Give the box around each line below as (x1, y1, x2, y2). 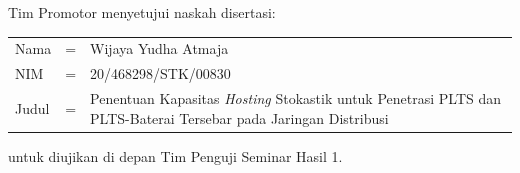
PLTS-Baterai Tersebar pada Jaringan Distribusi (90, 107, 389, 128)
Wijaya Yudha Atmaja (90, 38, 229, 59)
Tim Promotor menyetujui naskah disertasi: (8, 2, 276, 22)
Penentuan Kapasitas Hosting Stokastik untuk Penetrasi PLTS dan (90, 88, 502, 109)
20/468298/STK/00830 (90, 63, 231, 84)
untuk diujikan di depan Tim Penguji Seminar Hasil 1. (8, 145, 343, 166)
